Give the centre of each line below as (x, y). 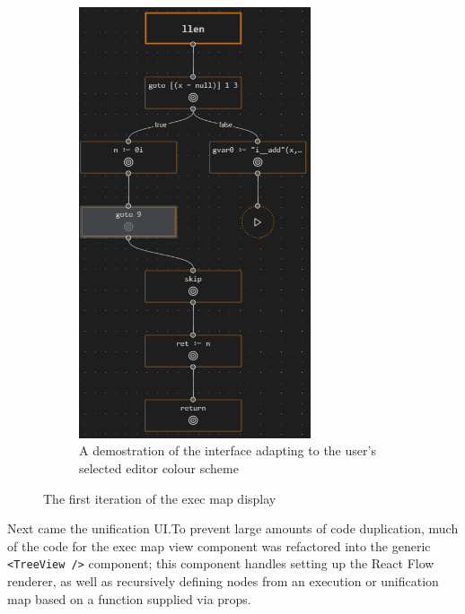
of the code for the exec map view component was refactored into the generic (219, 545)
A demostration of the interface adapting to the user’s (228, 450)
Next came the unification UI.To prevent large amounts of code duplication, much (233, 528)
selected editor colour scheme (159, 468)
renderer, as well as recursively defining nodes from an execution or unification (223, 581)
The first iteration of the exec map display (160, 498)
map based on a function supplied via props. (129, 598)
